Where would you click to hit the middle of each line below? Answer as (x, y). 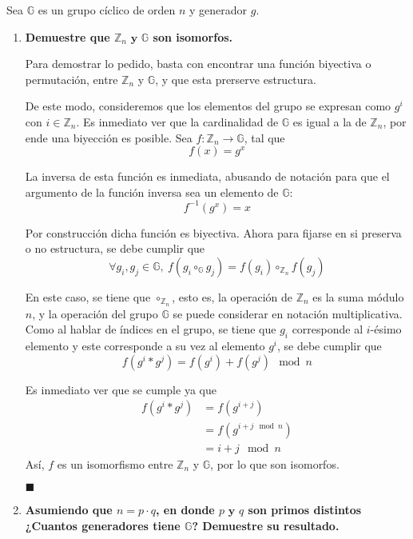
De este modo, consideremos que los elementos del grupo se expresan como (208, 106)
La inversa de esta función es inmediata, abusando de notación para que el (207, 176)
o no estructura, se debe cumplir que (115, 248)
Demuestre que (68, 36)
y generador (218, 10)
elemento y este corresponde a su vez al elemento (145, 346)
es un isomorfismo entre (115, 463)
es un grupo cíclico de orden (107, 10)
